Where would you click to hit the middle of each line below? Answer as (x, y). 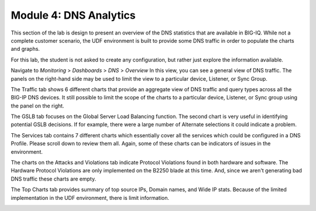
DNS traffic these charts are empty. (54, 179)
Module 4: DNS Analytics (73, 15)
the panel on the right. (37, 106)
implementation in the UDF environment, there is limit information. (90, 198)
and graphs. (25, 49)
